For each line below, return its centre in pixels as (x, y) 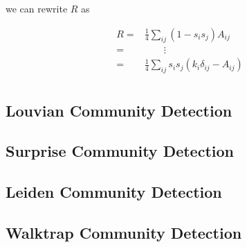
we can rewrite (37, 8)
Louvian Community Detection (119, 110)
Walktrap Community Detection (124, 233)
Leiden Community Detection (114, 192)
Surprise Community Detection (120, 151)
